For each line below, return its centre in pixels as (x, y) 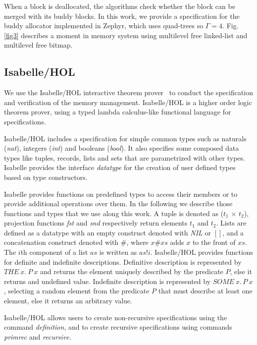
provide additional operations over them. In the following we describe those (118, 203)
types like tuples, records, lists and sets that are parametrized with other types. (125, 157)
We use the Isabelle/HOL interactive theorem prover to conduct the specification (129, 92)
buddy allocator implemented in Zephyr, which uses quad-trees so (104, 26)
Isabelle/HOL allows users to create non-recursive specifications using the (116, 317)
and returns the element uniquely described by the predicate (132, 271)
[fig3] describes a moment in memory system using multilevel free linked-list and (126, 35)
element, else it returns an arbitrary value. (68, 301)
